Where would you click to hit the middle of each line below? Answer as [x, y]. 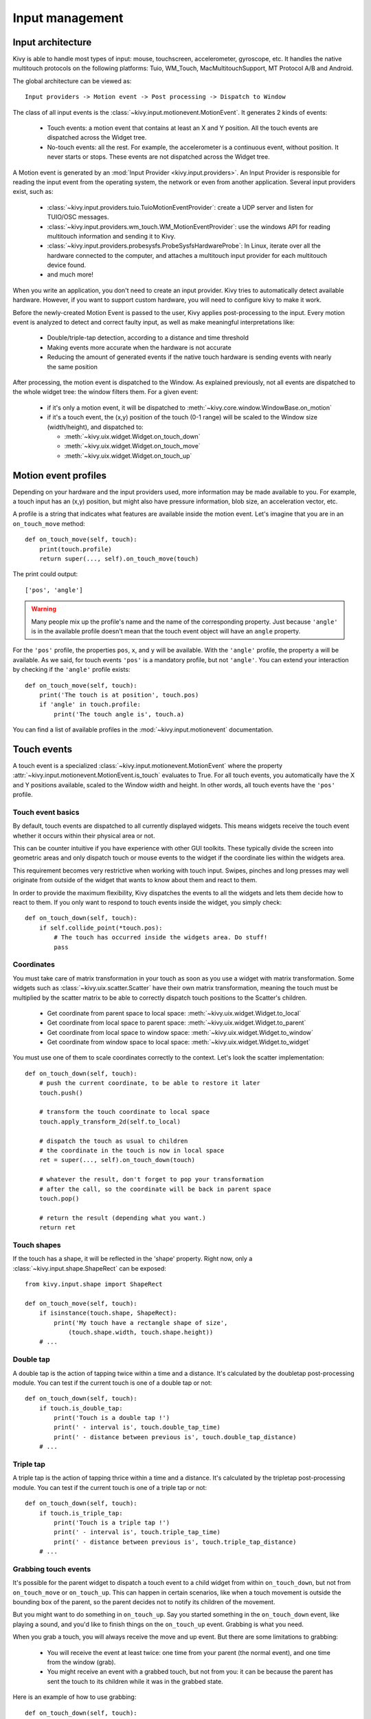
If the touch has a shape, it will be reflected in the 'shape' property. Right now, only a [133, 1259]
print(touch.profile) [76, 549]
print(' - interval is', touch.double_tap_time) [137, 1427]
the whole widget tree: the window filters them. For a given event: [105, 392]
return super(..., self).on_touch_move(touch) [119, 558]
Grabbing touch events [52, 1569]
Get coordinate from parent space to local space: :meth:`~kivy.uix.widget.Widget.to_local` [174, 1013]
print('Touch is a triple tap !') [112, 1522]
